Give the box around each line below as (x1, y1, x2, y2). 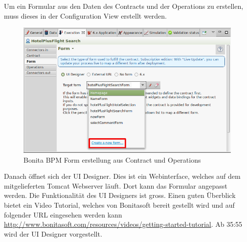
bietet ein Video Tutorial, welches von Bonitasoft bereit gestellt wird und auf (4, 199, 235, 210)
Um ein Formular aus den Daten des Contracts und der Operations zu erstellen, (4, 1, 244, 11)
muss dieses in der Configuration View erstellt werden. (4, 10, 167, 21)
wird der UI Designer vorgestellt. (4, 228, 102, 239)
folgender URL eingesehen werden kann (4, 209, 122, 219)
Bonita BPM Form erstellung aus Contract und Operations (23, 154, 201, 165)
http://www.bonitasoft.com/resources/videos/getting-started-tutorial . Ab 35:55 (4, 219, 243, 229)
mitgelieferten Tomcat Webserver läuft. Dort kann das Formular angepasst (4, 180, 227, 191)
